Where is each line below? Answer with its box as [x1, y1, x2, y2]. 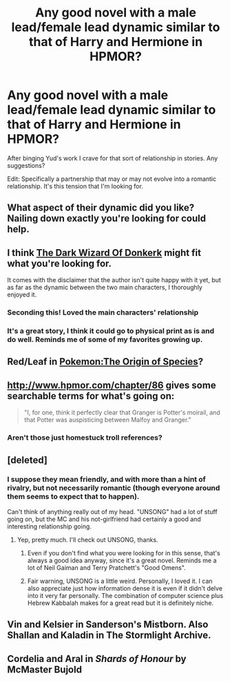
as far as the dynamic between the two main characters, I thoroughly [7, 284, 203, 292]
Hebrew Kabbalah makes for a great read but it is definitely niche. [27, 599, 214, 607]
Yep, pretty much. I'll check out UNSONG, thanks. [17, 535, 158, 544]
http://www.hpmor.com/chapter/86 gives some [7, 379, 216, 391]
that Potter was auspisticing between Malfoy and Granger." [23, 416, 191, 424]
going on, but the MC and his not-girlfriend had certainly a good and [7, 515, 201, 523]
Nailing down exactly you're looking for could [7, 213, 207, 224]
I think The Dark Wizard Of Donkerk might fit [7, 246, 202, 259]
